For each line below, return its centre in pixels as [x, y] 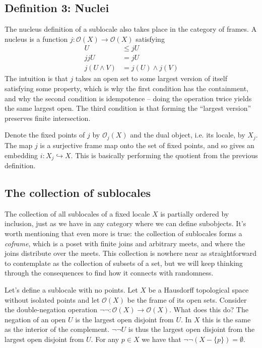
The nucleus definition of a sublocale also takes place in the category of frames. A [131, 29]
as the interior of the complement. [57, 329]
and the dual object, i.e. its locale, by [188, 135]
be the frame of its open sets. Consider [187, 299]
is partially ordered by [195, 213]
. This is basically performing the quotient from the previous [164, 155]
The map [19, 145]
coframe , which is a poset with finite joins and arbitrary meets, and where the [125, 243]
